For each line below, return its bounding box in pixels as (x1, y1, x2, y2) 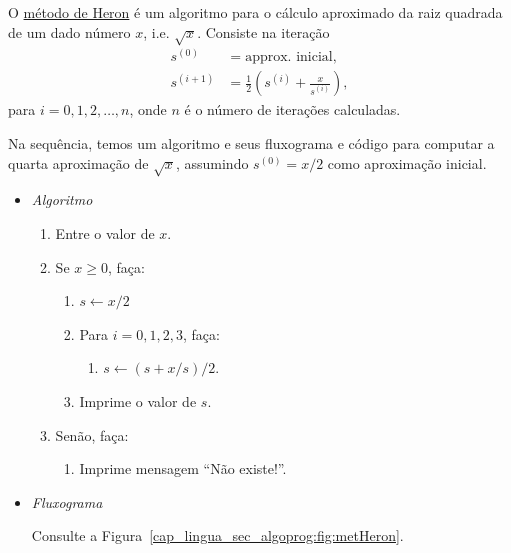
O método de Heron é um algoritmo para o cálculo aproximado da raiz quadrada (8, 2, 503, 22)
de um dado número (8, 21, 131, 42)
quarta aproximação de (8, 152, 149, 173)
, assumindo (175, 152, 249, 173)
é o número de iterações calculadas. (184, 99, 401, 120)
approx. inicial (245, 50, 333, 65)
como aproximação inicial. (327, 152, 487, 173)
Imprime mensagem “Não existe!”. (79, 458, 287, 479)
